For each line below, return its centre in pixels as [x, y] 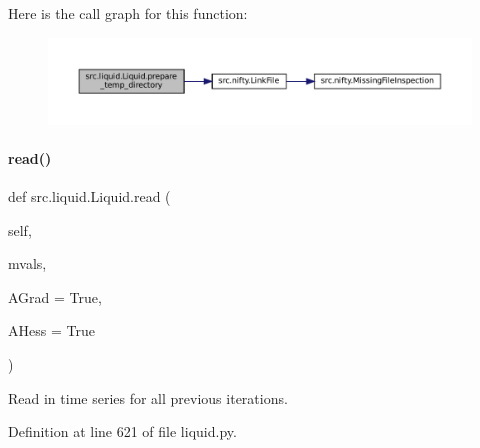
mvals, [27, 263]
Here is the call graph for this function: [128, 13]
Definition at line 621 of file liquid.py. [122, 431]
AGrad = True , [55, 296]
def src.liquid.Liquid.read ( [89, 195]
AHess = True [51, 330]
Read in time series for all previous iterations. [148, 397]
